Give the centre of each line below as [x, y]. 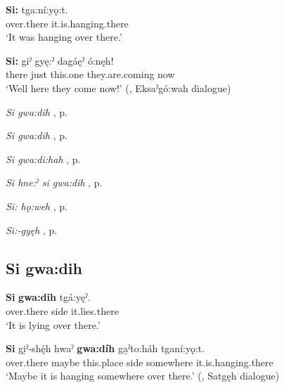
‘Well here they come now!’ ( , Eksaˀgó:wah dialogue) [118, 88]
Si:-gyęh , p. [32, 229]
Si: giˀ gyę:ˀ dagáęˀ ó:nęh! [60, 60]
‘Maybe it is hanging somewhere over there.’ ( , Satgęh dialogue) [143, 376]
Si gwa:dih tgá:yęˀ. [48, 297]
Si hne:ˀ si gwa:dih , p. [54, 182]
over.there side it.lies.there [62, 310]
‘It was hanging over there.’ [64, 37]
